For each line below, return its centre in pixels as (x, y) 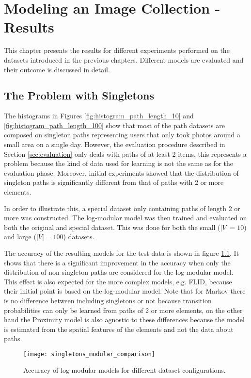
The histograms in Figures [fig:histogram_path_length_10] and (99, 116)
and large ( (20, 237)
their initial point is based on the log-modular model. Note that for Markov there (125, 291)
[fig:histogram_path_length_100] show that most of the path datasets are (114, 125)
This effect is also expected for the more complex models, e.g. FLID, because (118, 281)
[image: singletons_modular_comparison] (89, 354)
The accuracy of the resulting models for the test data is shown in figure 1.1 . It (122, 253)
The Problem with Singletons (79, 95)
